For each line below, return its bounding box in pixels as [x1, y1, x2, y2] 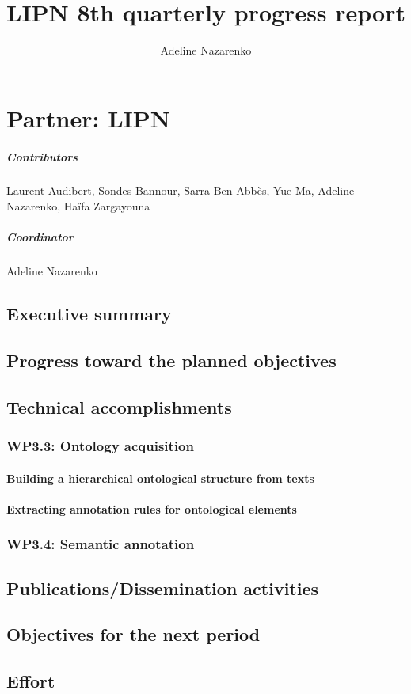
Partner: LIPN [6, 101, 170, 134]
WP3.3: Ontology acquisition [6, 436, 194, 456]
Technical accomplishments [6, 394, 232, 419]
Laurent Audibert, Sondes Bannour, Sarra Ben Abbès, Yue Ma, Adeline [6, 182, 355, 199]
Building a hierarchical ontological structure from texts [6, 469, 314, 486]
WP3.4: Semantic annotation [6, 534, 195, 554]
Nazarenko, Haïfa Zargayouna [6, 198, 150, 214]
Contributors [6, 148, 78, 165]
